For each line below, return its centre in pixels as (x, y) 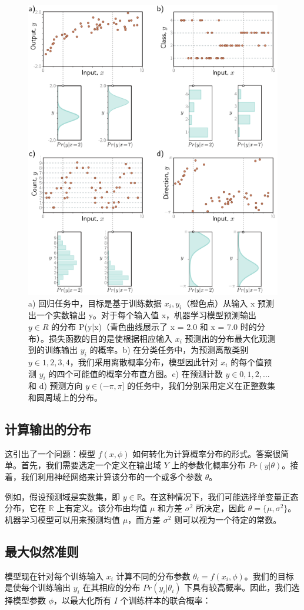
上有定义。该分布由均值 (102, 508)
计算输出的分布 (48, 429)
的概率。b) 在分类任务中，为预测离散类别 (169, 350)
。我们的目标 (269, 576)
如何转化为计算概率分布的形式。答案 (203, 453)
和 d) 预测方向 (56, 386)
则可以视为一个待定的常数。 (228, 519)
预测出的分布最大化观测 (230, 338)
